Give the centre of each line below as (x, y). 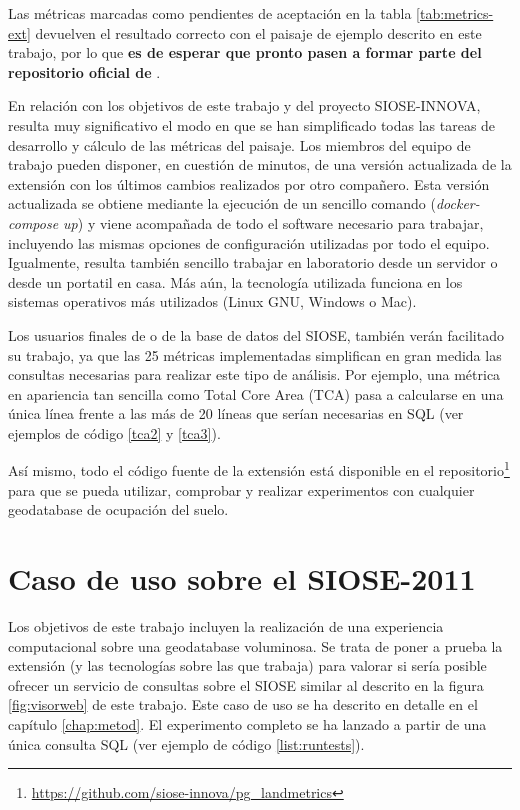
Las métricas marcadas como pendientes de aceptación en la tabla (210, 13)
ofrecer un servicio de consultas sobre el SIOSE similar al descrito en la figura (246, 684)
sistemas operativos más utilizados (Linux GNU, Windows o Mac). (212, 301)
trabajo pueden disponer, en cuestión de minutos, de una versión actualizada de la (260, 164)
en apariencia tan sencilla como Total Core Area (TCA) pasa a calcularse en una (256, 393)
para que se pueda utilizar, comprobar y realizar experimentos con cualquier (241, 489)
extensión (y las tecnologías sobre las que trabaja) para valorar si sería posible (247, 665)
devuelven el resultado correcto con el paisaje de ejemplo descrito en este (258, 32)
